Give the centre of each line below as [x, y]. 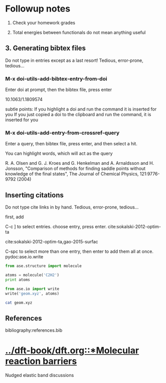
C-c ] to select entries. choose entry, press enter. [56, 227]
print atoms [18, 279]
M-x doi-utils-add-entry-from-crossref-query [62, 133]
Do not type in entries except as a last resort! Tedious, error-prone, [74, 60]
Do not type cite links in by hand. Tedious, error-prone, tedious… [72, 207]
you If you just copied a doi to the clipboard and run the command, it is [78, 115]
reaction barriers [41, 361]
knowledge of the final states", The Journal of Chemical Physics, [72, 174]
